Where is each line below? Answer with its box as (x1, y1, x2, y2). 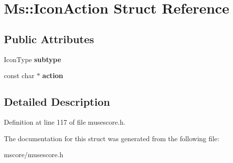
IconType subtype (4, 54, 61, 64)
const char (4, 70, 35, 81)
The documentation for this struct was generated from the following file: (4, 133, 219, 143)
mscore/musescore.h (4, 149, 63, 160)
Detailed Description (4, 94, 110, 109)
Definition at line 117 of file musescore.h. (4, 116, 125, 127)
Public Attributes (4, 31, 94, 46)
